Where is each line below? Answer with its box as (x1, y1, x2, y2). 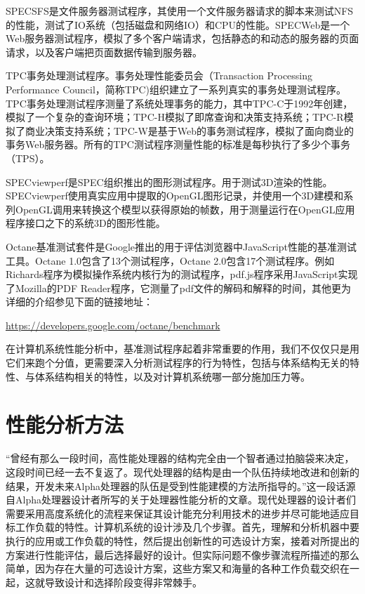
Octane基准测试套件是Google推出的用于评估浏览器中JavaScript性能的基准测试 (6, 239, 357, 253)
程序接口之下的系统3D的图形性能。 (6, 216, 166, 230)
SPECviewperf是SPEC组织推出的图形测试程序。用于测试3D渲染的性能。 (6, 174, 333, 189)
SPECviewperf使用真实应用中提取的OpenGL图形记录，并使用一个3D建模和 (6, 188, 344, 203)
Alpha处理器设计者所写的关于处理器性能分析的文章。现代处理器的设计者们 (15, 492, 356, 507)
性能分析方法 (6, 410, 124, 439)
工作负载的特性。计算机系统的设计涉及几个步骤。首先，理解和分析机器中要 (15, 520, 359, 534)
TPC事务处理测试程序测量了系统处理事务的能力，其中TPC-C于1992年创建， (6, 95, 353, 110)
